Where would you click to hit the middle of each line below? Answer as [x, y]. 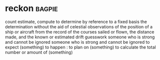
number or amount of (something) [39, 52]
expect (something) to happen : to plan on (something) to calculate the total [80, 47]
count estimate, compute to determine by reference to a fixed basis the [76, 22]
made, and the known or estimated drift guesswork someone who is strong [80, 37]
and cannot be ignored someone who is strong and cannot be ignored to [78, 42]
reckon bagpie [32, 8]
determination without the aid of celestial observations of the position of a [79, 26]
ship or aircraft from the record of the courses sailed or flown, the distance [80, 32]
